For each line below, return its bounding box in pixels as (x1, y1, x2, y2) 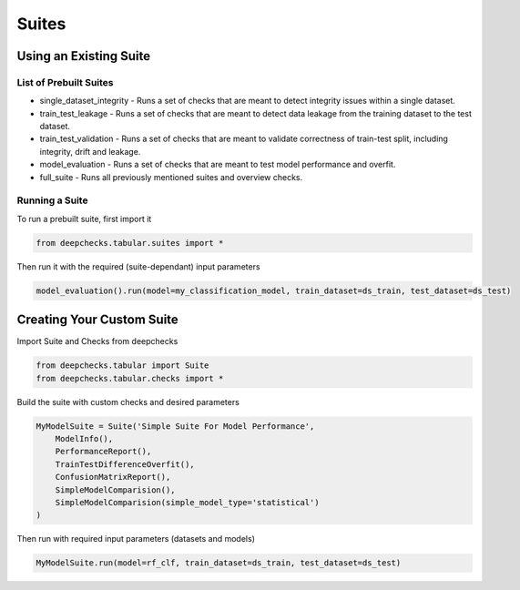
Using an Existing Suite (16, 48, 150, 64)
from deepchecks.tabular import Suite (36, 361, 209, 371)
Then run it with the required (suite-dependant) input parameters (16, 260, 260, 272)
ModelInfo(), (55, 433, 114, 443)
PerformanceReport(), (55, 446, 152, 457)
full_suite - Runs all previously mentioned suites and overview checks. (39, 171, 303, 182)
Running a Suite (16, 194, 88, 207)
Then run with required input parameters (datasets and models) (16, 534, 255, 544)
